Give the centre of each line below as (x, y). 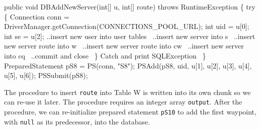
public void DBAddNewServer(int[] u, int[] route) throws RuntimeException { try (130, 6)
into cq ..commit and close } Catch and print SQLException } (105, 55)
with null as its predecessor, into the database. (77, 121)
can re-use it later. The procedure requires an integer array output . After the (123, 102)
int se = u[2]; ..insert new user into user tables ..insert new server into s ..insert (130, 36)
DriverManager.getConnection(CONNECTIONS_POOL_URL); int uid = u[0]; (127, 26)
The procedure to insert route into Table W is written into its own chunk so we (127, 92)
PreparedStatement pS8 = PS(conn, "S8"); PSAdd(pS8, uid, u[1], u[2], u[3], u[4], (128, 65)
